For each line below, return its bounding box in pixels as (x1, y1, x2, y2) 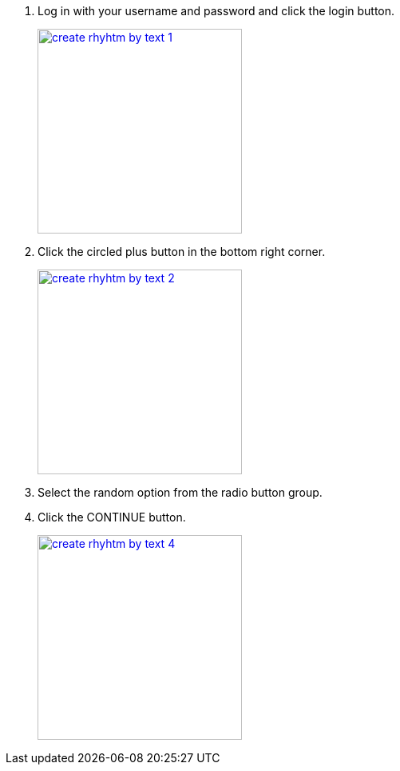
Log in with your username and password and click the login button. (38, 4, 395, 18)
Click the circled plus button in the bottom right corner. (38, 245, 326, 258)
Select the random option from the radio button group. (38, 485, 323, 499)
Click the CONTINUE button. (38, 510, 186, 524)
